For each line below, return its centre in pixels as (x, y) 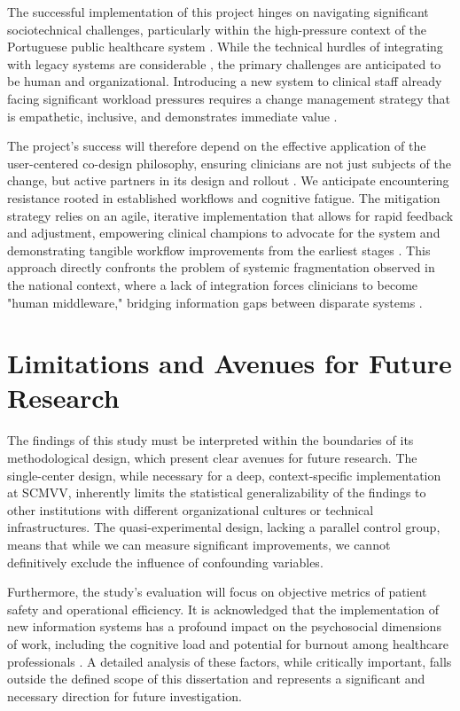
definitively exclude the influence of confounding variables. (165, 562)
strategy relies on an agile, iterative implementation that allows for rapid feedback (230, 215)
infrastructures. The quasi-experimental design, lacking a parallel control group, (224, 527)
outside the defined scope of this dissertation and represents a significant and (216, 679)
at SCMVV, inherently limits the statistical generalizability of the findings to (217, 492)
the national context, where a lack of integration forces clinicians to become (213, 284)
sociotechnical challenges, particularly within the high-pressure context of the (217, 29)
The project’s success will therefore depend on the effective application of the (217, 146)
